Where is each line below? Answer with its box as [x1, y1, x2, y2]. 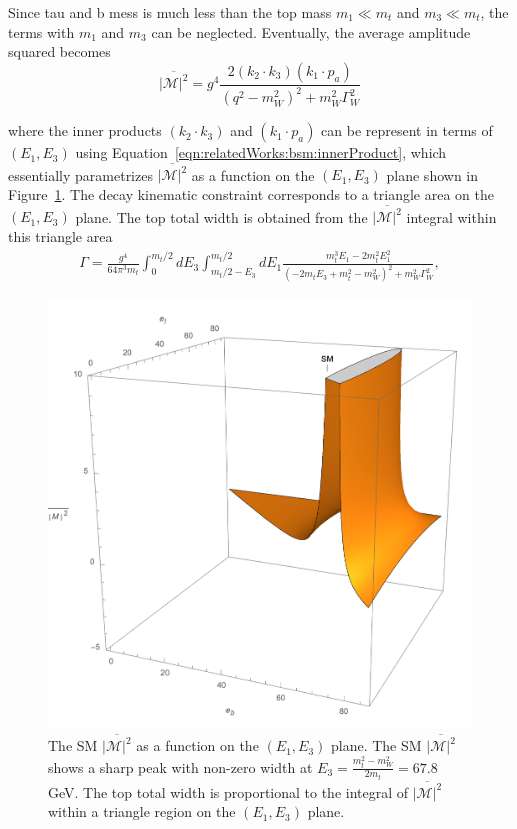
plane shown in [386, 164, 479, 185]
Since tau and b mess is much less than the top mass [8, 2, 332, 22]
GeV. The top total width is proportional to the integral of [48, 781, 409, 802]
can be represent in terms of [321, 120, 493, 141]
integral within [406, 206, 497, 227]
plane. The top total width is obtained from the [75, 206, 368, 227]
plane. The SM [330, 735, 422, 756]
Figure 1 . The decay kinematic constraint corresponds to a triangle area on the [8, 184, 494, 205]
